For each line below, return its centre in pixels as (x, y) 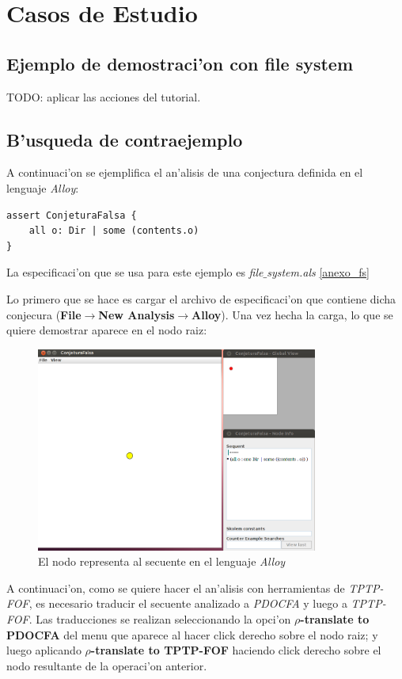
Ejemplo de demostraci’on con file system (180, 63)
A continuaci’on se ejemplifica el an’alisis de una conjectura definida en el (185, 172)
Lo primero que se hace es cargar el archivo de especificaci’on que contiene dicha (201, 298)
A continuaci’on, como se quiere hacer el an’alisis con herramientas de (176, 587)
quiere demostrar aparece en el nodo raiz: (107, 330)
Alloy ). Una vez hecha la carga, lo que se (292, 314)
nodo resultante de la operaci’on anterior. (107, 665)
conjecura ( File (44, 314)
